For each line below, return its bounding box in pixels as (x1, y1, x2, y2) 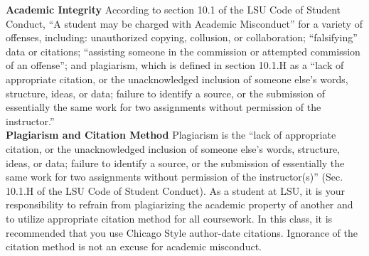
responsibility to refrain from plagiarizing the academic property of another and (6, 197, 353, 212)
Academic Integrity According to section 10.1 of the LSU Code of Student (6, 2, 341, 16)
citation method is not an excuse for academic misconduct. (6, 239, 262, 254)
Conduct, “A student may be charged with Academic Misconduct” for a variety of (6, 16, 363, 31)
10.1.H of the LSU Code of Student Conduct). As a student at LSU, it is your (6, 183, 346, 198)
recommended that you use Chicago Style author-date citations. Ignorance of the (6, 225, 358, 240)
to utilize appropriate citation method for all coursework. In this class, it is (6, 210, 333, 225)
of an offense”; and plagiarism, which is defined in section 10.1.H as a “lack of (6, 58, 344, 73)
